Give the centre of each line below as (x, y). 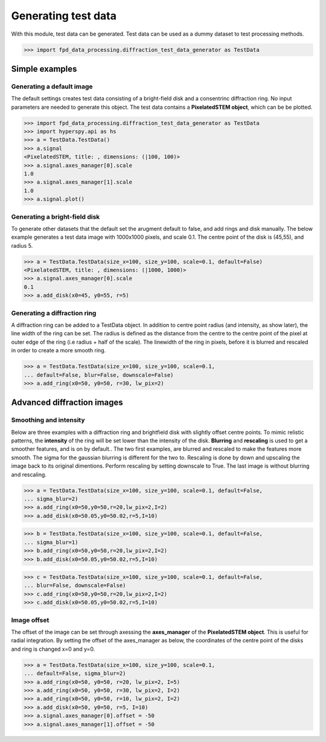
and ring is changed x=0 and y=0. (53, 649)
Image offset (30, 620)
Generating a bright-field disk (56, 216)
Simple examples (44, 69)
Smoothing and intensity (48, 420)
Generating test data (64, 16)
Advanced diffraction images (67, 403)
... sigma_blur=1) (51, 542)
